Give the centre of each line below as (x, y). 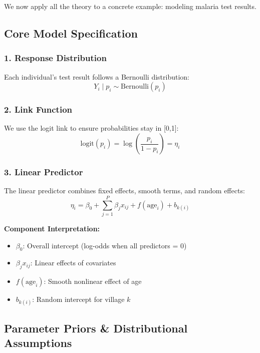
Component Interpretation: (52, 228)
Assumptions (38, 343)
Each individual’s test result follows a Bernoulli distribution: (97, 76)
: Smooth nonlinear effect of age (93, 281)
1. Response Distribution (55, 58)
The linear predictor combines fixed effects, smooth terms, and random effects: (124, 191)
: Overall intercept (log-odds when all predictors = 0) (105, 245)
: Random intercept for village (78, 299)
